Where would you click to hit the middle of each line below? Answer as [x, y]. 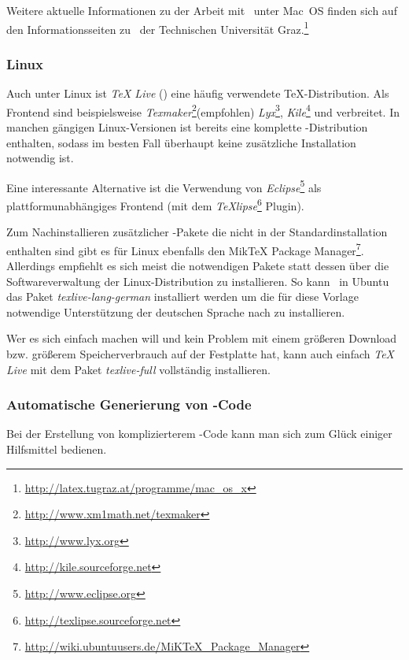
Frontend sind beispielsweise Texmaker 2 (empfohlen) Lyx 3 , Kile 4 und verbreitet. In [203, 110]
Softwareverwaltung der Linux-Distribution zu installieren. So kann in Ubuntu [198, 281]
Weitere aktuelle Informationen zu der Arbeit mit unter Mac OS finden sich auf [202, 10]
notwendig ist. [40, 158]
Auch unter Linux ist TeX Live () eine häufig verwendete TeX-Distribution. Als [198, 93]
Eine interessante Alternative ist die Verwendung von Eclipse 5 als [164, 186]
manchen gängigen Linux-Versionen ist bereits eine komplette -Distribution [187, 126]
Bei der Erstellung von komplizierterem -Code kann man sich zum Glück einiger [199, 434]
